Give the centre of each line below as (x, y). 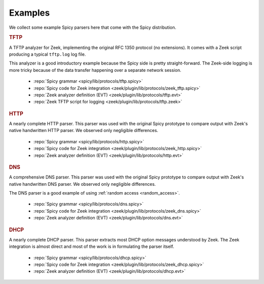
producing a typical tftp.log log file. (47, 54)
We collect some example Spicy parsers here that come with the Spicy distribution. (93, 27)
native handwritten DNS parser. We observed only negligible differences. (82, 184)
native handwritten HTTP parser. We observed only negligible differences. (84, 131)
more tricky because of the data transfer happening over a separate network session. (95, 70)
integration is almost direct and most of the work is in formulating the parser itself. (92, 246)
